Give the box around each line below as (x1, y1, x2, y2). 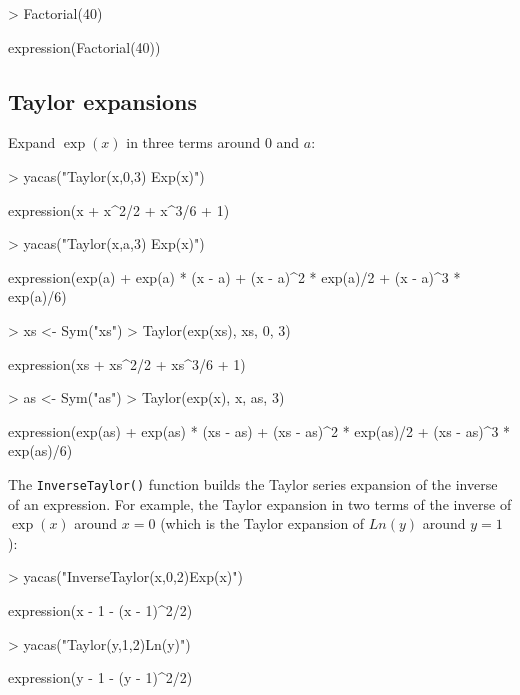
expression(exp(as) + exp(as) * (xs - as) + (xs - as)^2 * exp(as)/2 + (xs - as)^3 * (8, 420, 511, 441)
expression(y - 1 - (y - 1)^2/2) (8, 667, 193, 688)
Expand (8, 132, 56, 153)
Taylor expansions (8, 85, 198, 116)
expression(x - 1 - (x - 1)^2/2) (8, 599, 193, 620)
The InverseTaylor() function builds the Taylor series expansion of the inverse (8, 473, 498, 494)
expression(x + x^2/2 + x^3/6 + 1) (8, 199, 230, 220)
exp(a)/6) (8, 286, 67, 307)
